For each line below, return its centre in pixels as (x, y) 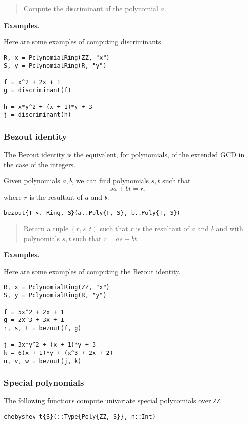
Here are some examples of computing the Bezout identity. (92, 271)
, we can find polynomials (111, 181)
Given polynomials (32, 181)
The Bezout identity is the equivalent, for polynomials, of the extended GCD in (124, 155)
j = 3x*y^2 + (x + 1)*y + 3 (50, 345)
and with (230, 229)
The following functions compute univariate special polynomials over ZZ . (113, 401)
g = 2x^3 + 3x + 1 (34, 320)
